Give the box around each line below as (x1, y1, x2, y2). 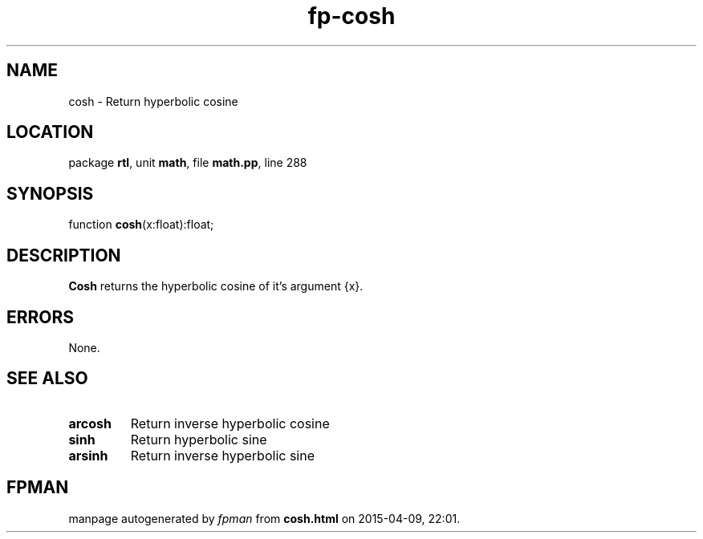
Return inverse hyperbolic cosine (130, 415, 330, 432)
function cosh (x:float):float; (68, 217, 214, 232)
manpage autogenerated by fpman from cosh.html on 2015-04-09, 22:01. (68, 511, 461, 525)
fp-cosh (307, 2, 396, 30)
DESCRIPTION (6, 245, 121, 265)
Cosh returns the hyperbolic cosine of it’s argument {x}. (68, 279, 364, 294)
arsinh (68, 447, 108, 464)
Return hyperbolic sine (130, 431, 267, 448)
